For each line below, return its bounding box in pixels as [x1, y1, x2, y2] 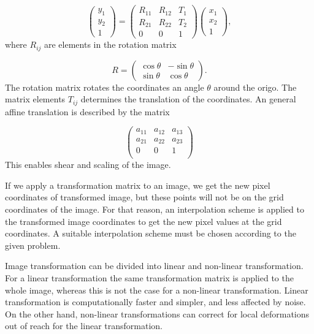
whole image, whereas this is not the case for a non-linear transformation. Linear [5, 283, 308, 296]
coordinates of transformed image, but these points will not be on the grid [5, 191, 284, 203]
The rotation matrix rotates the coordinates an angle [5, 80, 204, 93]
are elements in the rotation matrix [44, 38, 177, 51]
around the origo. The [213, 80, 297, 93]
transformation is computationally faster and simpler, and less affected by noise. [5, 295, 306, 308]
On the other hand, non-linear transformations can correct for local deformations [5, 307, 310, 320]
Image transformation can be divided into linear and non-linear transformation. [5, 259, 304, 272]
